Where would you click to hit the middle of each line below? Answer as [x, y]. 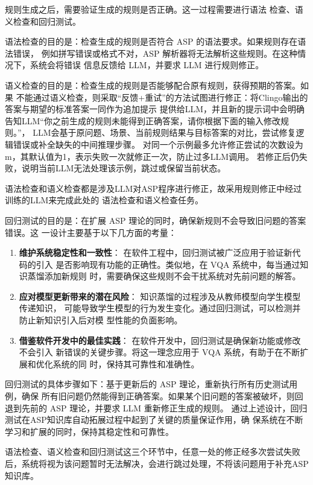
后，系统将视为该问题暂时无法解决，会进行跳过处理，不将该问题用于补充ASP [157, 463]
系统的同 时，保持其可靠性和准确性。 [126, 363]
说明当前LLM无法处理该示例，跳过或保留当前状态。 [124, 168]
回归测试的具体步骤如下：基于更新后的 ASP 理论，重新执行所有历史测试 [147, 384]
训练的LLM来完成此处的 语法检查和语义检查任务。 [104, 200]
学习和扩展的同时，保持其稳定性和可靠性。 [89, 431]
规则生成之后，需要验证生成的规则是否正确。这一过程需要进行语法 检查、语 [154, 9]
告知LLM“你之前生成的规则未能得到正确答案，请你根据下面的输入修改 [143, 120]
